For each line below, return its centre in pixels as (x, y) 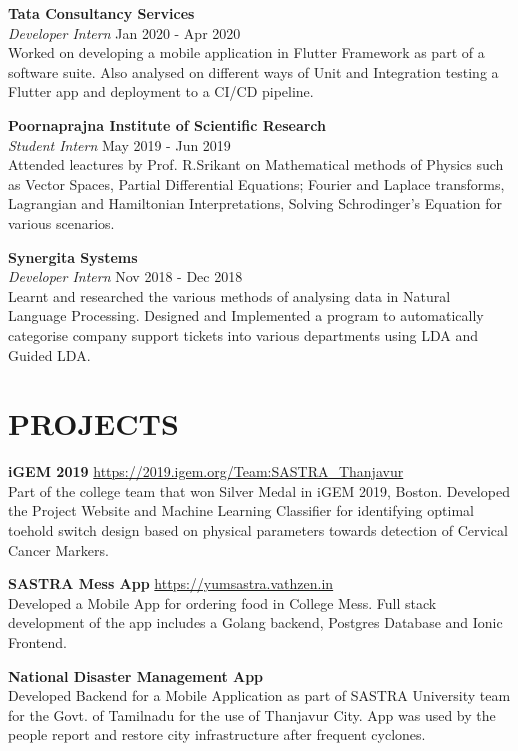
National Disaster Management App (136, 675)
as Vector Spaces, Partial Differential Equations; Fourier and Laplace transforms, (256, 183)
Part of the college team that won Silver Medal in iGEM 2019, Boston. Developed (259, 490)
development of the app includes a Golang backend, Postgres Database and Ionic (255, 622)
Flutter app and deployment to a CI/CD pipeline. (161, 91)
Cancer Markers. (58, 549)
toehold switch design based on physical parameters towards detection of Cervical (258, 530)
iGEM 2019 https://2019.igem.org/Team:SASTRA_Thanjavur (206, 471)
